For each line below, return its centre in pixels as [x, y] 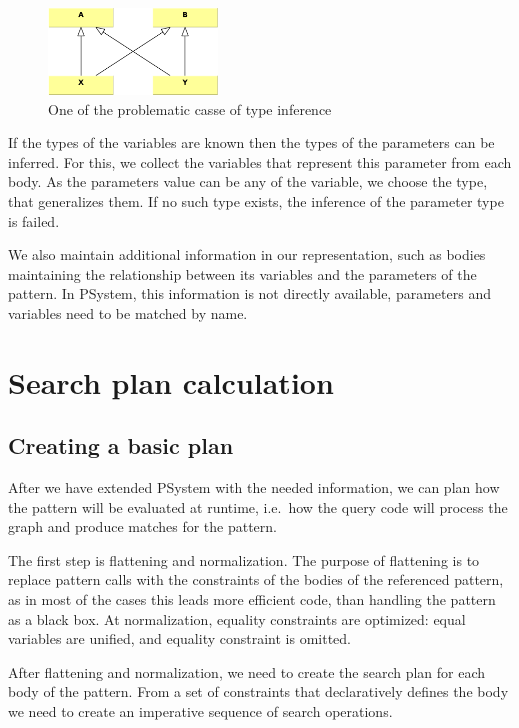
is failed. [34, 220]
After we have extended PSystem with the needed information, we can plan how [254, 487]
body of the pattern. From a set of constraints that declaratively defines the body [258, 691]
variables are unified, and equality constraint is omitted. [179, 638]
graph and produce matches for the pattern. [142, 526]
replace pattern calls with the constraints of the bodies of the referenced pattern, [256, 579]
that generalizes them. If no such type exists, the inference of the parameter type [256, 200]
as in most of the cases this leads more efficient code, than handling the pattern [252, 599]
